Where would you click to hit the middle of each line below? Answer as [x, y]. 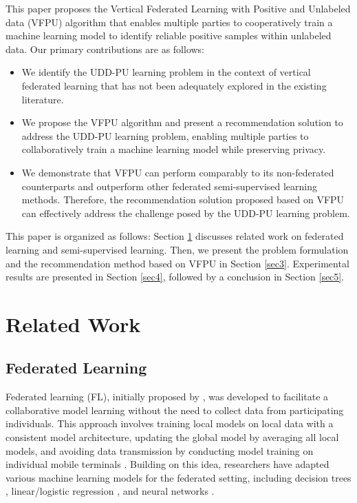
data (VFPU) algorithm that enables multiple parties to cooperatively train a [169, 22]
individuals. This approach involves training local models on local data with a [170, 423]
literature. [43, 99]
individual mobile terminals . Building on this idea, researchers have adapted [167, 464]
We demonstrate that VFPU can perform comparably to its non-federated [178, 172]
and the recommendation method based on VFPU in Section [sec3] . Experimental [177, 263]
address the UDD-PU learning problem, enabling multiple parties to [165, 135]
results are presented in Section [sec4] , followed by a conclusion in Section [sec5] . [175, 277]
